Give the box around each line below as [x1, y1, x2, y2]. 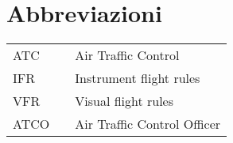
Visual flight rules [75, 92, 174, 111]
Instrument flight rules [75, 69, 200, 88]
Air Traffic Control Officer [75, 115, 221, 134]
